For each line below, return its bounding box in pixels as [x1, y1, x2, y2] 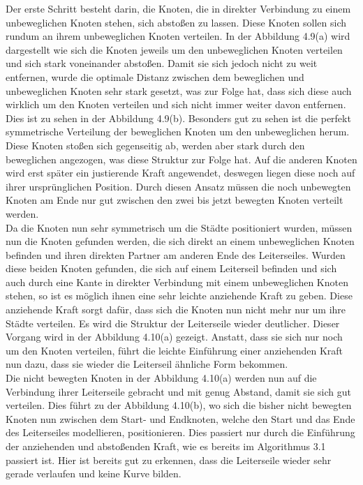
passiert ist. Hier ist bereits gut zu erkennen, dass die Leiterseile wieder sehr [6, 452, 332, 467]
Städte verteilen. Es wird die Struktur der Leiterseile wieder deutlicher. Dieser [6, 315, 340, 330]
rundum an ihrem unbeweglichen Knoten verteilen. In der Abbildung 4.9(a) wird [6, 29, 350, 43]
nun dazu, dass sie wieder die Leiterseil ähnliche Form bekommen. [6, 357, 288, 371]
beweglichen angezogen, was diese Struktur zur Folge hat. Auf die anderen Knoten [6, 151, 357, 166]
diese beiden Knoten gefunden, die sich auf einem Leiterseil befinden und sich [6, 261, 337, 276]
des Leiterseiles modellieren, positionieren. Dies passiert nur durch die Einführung [6, 425, 355, 440]
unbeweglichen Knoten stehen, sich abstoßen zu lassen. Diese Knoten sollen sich [6, 15, 347, 29]
